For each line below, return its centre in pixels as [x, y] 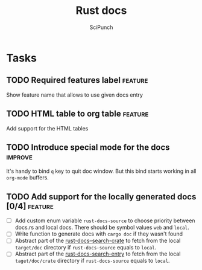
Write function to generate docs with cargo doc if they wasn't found [99, 234]
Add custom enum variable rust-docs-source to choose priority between [105, 220]
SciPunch [101, 27]
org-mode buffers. [28, 178]
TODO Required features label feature [77, 80]
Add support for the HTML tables [47, 128]
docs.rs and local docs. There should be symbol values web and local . [102, 228]
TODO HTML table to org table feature [77, 114]
